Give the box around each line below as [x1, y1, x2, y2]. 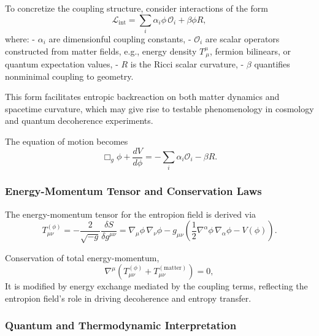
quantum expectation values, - [5, 57, 118, 70]
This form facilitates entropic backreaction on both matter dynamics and [5, 90, 280, 103]
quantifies [254, 57, 290, 70]
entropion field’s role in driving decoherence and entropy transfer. [5, 291, 252, 304]
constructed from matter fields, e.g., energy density [5, 44, 197, 57]
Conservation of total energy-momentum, [5, 251, 159, 264]
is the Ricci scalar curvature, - [130, 57, 244, 70]
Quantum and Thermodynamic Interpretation [5, 318, 237, 333]
